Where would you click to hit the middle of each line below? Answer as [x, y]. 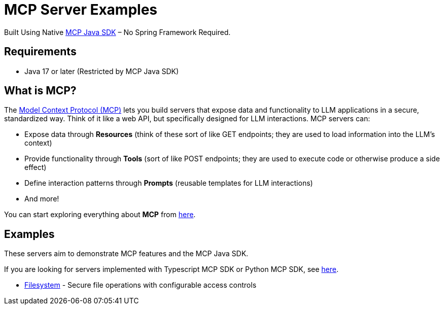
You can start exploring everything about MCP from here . [100, 215]
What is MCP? [40, 91]
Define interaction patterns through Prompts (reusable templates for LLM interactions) [169, 183]
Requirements [40, 52]
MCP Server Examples [81, 10]
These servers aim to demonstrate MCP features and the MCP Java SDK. [126, 254]
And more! [42, 199]
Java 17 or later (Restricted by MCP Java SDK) [102, 71]
